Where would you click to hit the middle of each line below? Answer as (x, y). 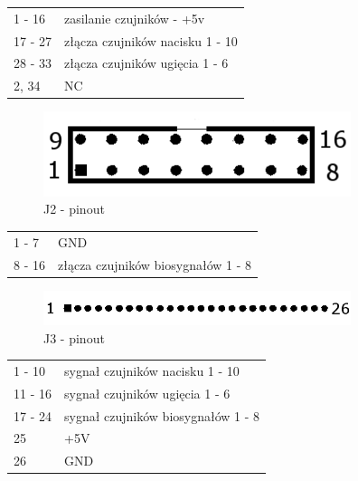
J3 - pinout (74, 337)
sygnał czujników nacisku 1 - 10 (152, 370)
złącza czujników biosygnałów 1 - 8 (155, 264)
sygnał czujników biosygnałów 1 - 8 (162, 415)
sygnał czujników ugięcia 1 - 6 (147, 393)
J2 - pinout (74, 209)
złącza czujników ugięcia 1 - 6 (146, 63)
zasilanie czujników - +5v (135, 18)
